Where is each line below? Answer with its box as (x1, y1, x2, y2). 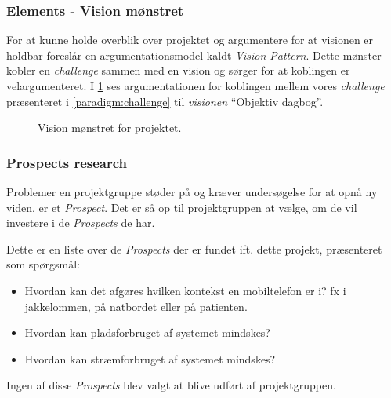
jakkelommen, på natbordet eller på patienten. (24, 298, 248, 314)
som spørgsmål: (6, 256, 80, 272)
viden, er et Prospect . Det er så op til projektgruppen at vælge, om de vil (6, 199, 357, 215)
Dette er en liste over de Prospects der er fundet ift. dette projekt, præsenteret (6, 240, 382, 257)
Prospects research (6, 152, 128, 172)
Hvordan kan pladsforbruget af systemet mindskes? (24, 324, 270, 341)
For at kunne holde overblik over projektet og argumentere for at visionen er (6, 31, 374, 48)
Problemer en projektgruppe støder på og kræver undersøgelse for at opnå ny (6, 184, 378, 199)
